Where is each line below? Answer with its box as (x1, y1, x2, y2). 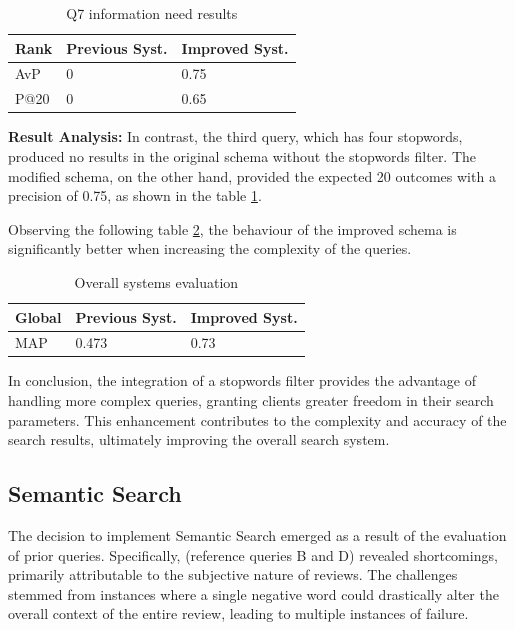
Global (15, 306, 62, 327)
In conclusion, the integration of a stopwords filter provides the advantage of (8, 370, 476, 391)
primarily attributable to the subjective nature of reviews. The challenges (8, 564, 458, 585)
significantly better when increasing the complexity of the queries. (8, 238, 412, 259)
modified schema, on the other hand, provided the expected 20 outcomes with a (8, 165, 496, 186)
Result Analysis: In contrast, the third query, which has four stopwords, (8, 126, 463, 147)
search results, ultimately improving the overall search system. (8, 429, 390, 450)
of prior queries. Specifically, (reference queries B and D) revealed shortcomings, (8, 544, 498, 565)
